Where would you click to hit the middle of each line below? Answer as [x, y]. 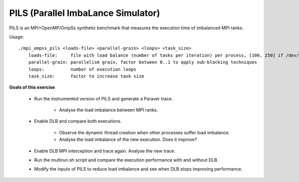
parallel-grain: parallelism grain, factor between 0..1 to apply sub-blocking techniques [143, 62]
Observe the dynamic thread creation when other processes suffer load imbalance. [145, 132]
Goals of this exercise [32, 88]
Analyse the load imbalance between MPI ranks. [108, 110]
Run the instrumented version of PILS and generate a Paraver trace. [103, 98]
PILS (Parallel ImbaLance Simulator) [85, 13]
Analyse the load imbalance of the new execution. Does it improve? [128, 140]
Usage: [17, 37]
